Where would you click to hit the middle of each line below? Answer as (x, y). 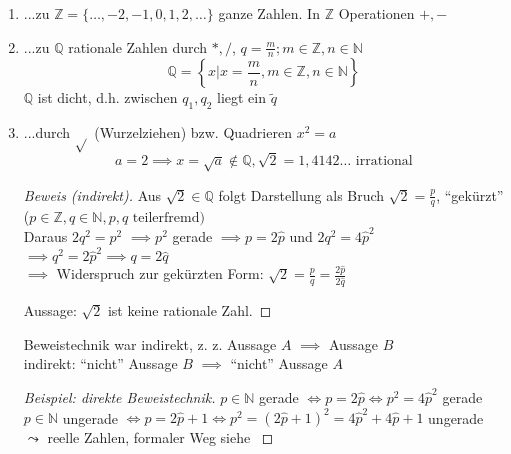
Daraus (45, 235)
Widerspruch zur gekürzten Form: (160, 273)
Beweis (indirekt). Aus (92, 194)
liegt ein (242, 97)
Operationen (376, 13)
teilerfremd (166, 218)
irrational (384, 161)
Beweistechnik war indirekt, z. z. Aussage (150, 343)
